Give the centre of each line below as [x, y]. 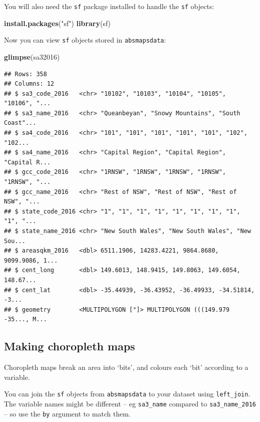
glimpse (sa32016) [32, 56]
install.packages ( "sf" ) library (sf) [57, 23]
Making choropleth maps [70, 346]
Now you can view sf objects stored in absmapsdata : [85, 40]
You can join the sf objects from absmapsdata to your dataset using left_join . [127, 394]
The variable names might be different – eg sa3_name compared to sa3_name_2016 [130, 403]
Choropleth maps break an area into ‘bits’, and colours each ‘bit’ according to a [126, 367]
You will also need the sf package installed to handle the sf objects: [109, 6]
